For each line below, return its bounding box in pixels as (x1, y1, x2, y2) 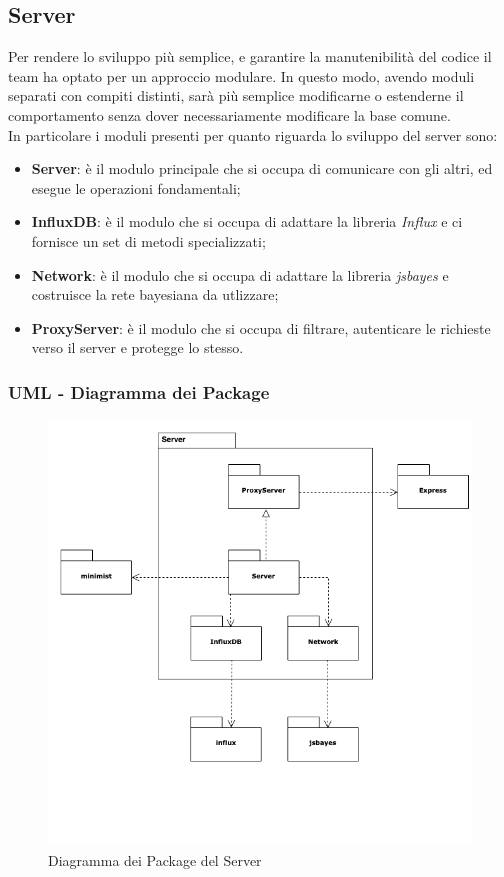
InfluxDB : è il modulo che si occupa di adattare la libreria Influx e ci (31, 211, 463, 232)
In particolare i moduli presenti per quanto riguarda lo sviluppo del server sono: (8, 124, 498, 145)
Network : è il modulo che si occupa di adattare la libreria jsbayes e (31, 264, 449, 285)
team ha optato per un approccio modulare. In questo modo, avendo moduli (8, 65, 475, 86)
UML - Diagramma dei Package (8, 379, 270, 404)
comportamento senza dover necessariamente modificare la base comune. (8, 104, 451, 125)
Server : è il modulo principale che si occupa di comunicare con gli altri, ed (31, 158, 493, 179)
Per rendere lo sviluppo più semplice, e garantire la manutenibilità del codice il (8, 46, 492, 67)
